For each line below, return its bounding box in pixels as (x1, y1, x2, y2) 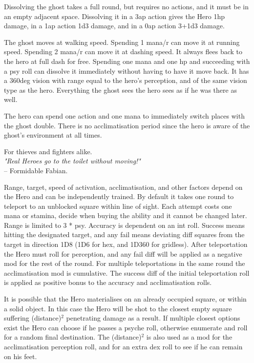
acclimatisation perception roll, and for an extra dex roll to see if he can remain (4, 342, 243, 351)
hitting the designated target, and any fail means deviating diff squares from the (4, 229, 245, 240)
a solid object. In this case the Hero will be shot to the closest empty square (4, 303, 232, 313)
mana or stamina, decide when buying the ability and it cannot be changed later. (4, 210, 247, 221)
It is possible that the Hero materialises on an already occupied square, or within (4, 294, 247, 304)
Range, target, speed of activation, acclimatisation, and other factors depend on (4, 181, 243, 192)
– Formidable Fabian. (4, 165, 68, 175)
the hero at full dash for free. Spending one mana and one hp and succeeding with (4, 56, 250, 66)
